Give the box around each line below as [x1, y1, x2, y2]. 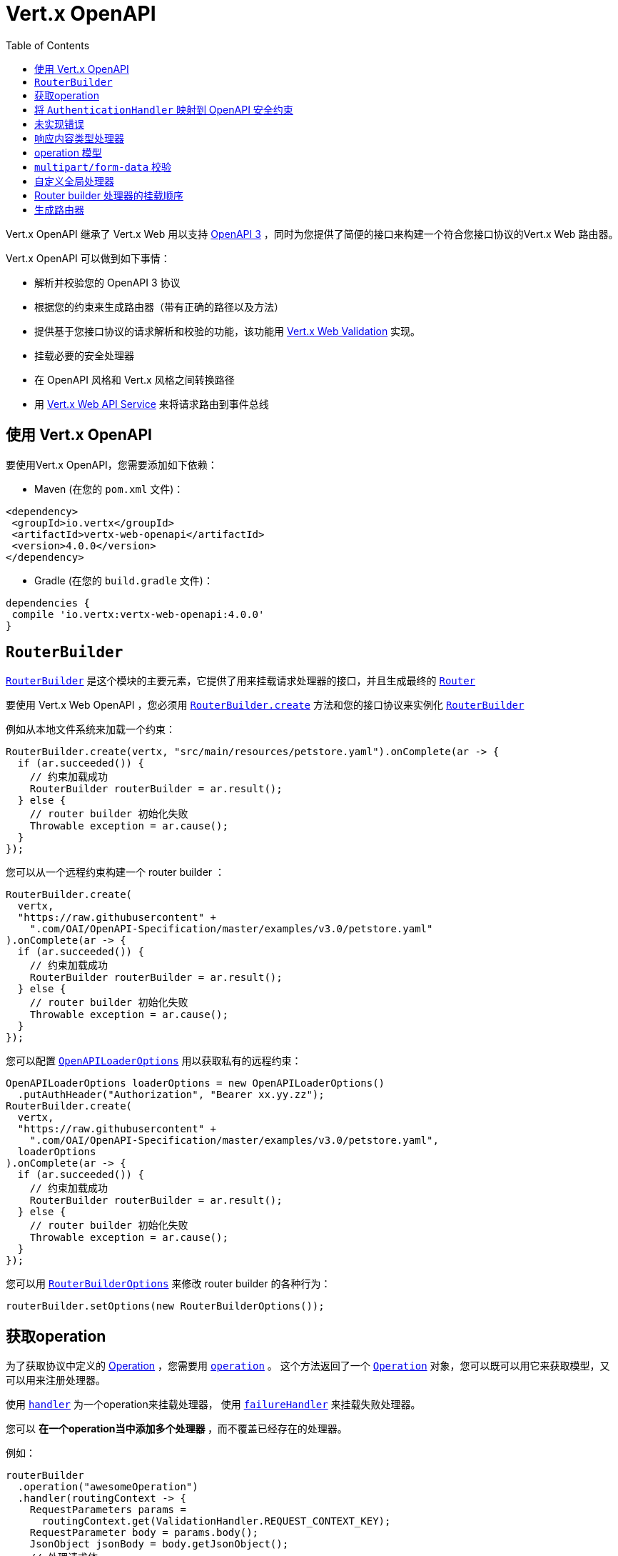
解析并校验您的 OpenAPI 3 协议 [34, 276, 181, 289]
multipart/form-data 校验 [34, 160, 172, 173]
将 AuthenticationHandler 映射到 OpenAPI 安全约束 [34, 103, 293, 116]
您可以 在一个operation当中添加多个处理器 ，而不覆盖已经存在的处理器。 [6, 1422, 348, 1435]
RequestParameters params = [29, 1504, 186, 1516]
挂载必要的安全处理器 [34, 349, 134, 361]
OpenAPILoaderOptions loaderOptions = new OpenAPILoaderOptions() [6, 1077, 385, 1089]
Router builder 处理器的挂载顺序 [34, 189, 183, 201]
